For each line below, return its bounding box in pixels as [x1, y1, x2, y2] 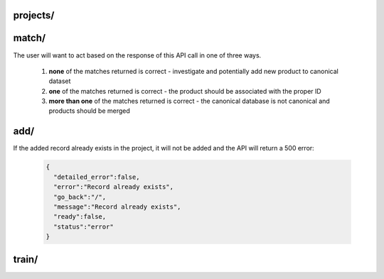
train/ [13, 253, 38, 266]
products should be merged [48, 106, 131, 115]
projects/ [13, 9, 55, 21]
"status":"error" [53, 222, 114, 231]
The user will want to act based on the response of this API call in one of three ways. [13, 50, 262, 60]
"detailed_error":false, [53, 173, 140, 181]
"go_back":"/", [53, 192, 107, 201]
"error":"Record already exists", [53, 183, 174, 191]
